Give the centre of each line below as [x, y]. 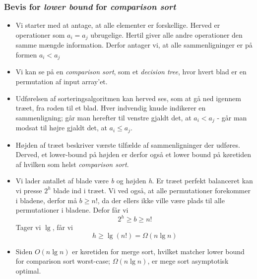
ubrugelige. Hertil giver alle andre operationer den [166, 34]
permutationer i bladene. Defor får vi [72, 210]
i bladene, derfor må [46, 200]
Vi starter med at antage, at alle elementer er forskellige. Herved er [118, 25]
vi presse [29, 190]
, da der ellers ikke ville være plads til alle [161, 200]
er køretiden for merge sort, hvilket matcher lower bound [158, 251]
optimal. [28, 271]
